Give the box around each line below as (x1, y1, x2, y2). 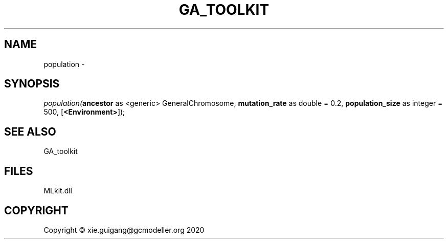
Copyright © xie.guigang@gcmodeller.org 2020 (43, 225, 205, 234)
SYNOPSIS (4, 77, 60, 91)
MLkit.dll (43, 186, 72, 195)
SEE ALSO (4, 125, 56, 138)
